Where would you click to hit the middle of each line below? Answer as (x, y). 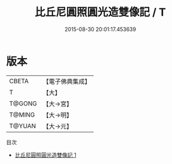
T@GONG (23, 104)
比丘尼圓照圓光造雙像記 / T (100, 12)
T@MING (22, 114)
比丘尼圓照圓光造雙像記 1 (45, 155)
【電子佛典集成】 (67, 81)
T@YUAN (23, 126)
